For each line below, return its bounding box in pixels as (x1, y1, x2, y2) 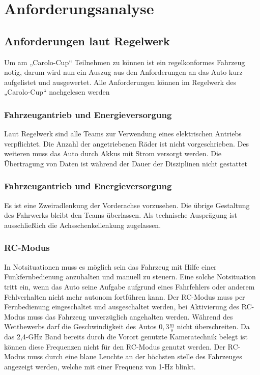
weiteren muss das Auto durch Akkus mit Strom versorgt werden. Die (4, 148, 221, 159)
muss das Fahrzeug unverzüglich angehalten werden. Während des (27, 311, 233, 322)
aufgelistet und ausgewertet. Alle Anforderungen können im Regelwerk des (4, 76, 236, 87)
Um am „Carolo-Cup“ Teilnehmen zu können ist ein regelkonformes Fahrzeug (4, 56, 245, 67)
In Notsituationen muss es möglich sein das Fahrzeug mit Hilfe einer (4, 261, 217, 272)
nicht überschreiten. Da (177, 321, 250, 332)
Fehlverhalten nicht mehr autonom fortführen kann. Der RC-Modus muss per (4, 291, 245, 302)
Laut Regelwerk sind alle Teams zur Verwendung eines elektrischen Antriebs (4, 128, 242, 139)
